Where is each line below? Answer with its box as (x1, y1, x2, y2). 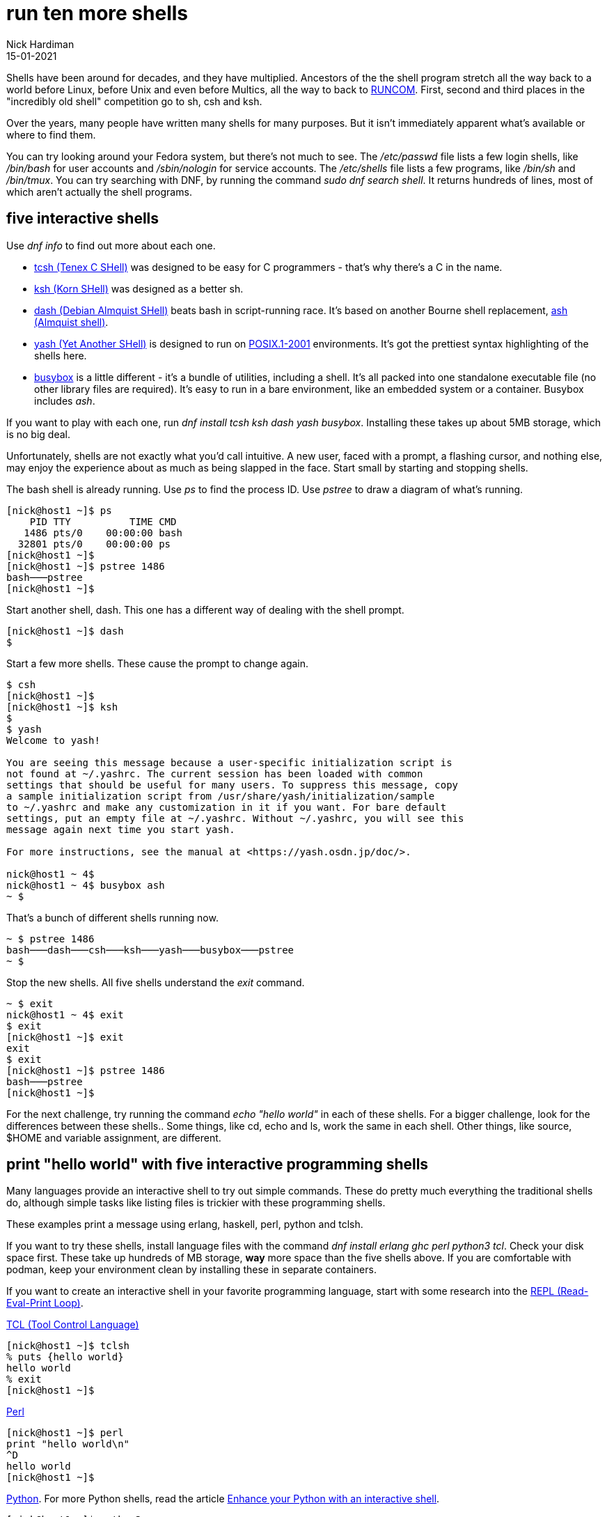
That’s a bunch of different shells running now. (6, 911, 219, 924)
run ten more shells (6, 1, 189, 25)
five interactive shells (6, 210, 159, 228)
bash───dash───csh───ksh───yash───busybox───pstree (6, 944, 294, 956)
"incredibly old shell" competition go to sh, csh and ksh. (6, 95, 262, 107)
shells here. (34, 349, 87, 361)
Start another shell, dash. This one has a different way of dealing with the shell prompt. (6, 603, 404, 616)
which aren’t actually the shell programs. (6, 185, 192, 198)
